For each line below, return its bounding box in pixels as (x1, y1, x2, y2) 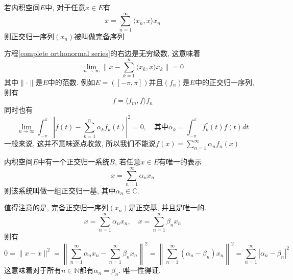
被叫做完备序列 (74, 31, 125, 41)
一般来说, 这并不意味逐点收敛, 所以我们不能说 (4, 138, 156, 149)
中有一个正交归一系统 (38, 156, 110, 167)
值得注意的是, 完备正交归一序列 (4, 202, 109, 213)
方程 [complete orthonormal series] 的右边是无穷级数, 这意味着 (4, 48, 201, 59)
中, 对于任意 (45, 2, 85, 12)
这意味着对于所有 (4, 265, 61, 275)
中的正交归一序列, (194, 77, 254, 88)
